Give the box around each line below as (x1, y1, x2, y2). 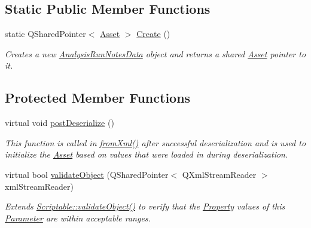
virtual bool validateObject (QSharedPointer (5, 168, 169, 180)
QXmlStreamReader (182, 168, 257, 180)
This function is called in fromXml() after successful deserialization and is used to (5, 136, 306, 149)
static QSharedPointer (5, 27, 86, 40)
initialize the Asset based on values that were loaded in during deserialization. (5, 148, 288, 161)
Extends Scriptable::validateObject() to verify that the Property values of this (5, 200, 285, 212)
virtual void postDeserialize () (5, 116, 114, 129)
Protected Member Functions (5, 88, 191, 107)
